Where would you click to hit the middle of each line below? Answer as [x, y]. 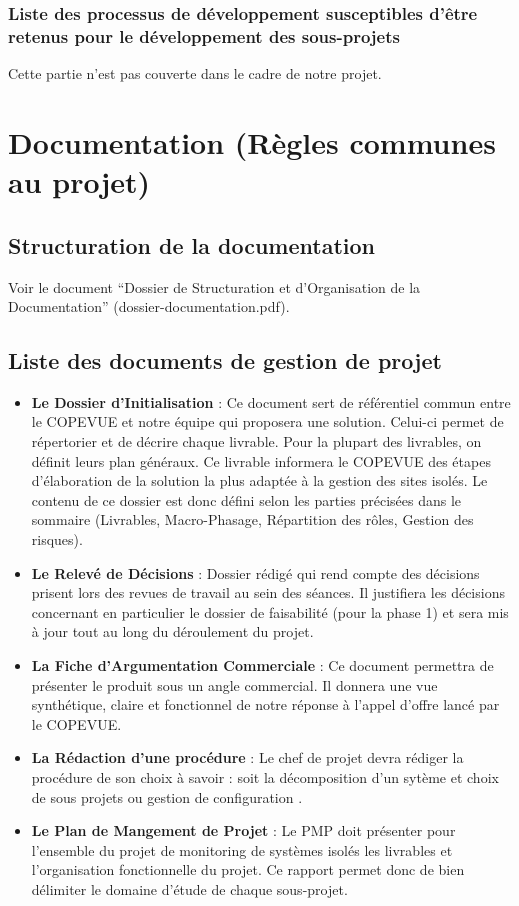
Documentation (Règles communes [252, 141]
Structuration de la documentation [191, 244]
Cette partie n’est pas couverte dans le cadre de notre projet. [195, 73]
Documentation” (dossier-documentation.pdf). [149, 306]
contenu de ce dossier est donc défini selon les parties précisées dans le [246, 499]
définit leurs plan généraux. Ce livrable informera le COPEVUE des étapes [261, 460]
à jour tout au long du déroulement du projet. [172, 631]
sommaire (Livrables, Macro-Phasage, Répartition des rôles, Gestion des [252, 519]
